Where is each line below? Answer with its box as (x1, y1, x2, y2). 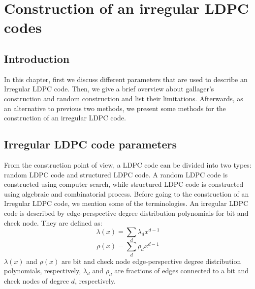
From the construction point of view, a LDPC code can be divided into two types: (4, 159, 252, 170)
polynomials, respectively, (4, 265, 81, 276)
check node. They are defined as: (4, 217, 102, 228)
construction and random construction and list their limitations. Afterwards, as (4, 93, 243, 103)
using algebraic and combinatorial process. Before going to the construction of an (4, 188, 249, 199)
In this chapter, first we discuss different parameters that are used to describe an (4, 74, 248, 84)
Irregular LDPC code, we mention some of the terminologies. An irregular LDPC (4, 198, 249, 208)
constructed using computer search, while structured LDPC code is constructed (4, 179, 244, 189)
